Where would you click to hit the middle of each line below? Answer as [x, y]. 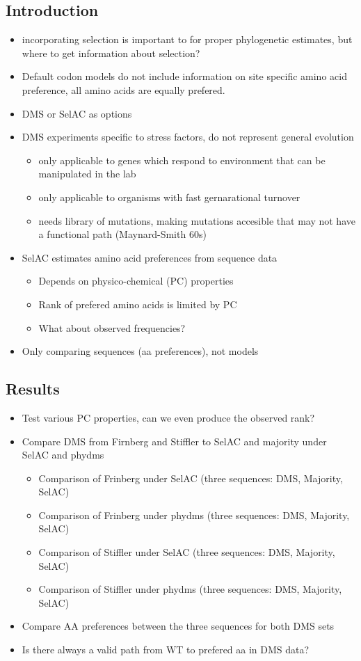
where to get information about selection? [111, 53]
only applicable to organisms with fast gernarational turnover [169, 197]
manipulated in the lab [87, 174]
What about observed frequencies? [112, 327]
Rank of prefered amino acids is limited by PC [138, 304]
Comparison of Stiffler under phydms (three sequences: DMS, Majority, [190, 589]
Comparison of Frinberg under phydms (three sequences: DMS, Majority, [194, 515]
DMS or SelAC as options [77, 113]
